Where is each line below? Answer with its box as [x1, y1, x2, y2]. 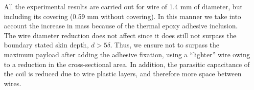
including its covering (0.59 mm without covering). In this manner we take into [4, 11, 241, 21]
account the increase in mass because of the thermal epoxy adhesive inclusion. [4, 21, 238, 31]
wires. [4, 78, 22, 88]
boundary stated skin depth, [4, 40, 89, 50]
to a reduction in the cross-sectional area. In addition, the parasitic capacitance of [4, 59, 250, 69]
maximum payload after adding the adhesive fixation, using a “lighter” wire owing [4, 49, 250, 59]
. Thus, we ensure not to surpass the [110, 40, 220, 50]
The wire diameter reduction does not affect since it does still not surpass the [4, 30, 236, 40]
